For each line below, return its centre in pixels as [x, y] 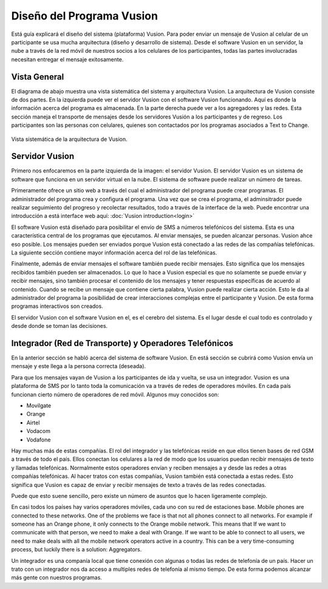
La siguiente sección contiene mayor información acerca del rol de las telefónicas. [114, 253]
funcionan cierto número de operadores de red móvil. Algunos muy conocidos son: [115, 394]
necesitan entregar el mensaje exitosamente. [67, 59]
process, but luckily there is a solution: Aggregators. [77, 550]
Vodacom [39, 431]
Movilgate [39, 405]
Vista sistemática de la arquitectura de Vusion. [69, 139]
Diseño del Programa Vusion [84, 16]
